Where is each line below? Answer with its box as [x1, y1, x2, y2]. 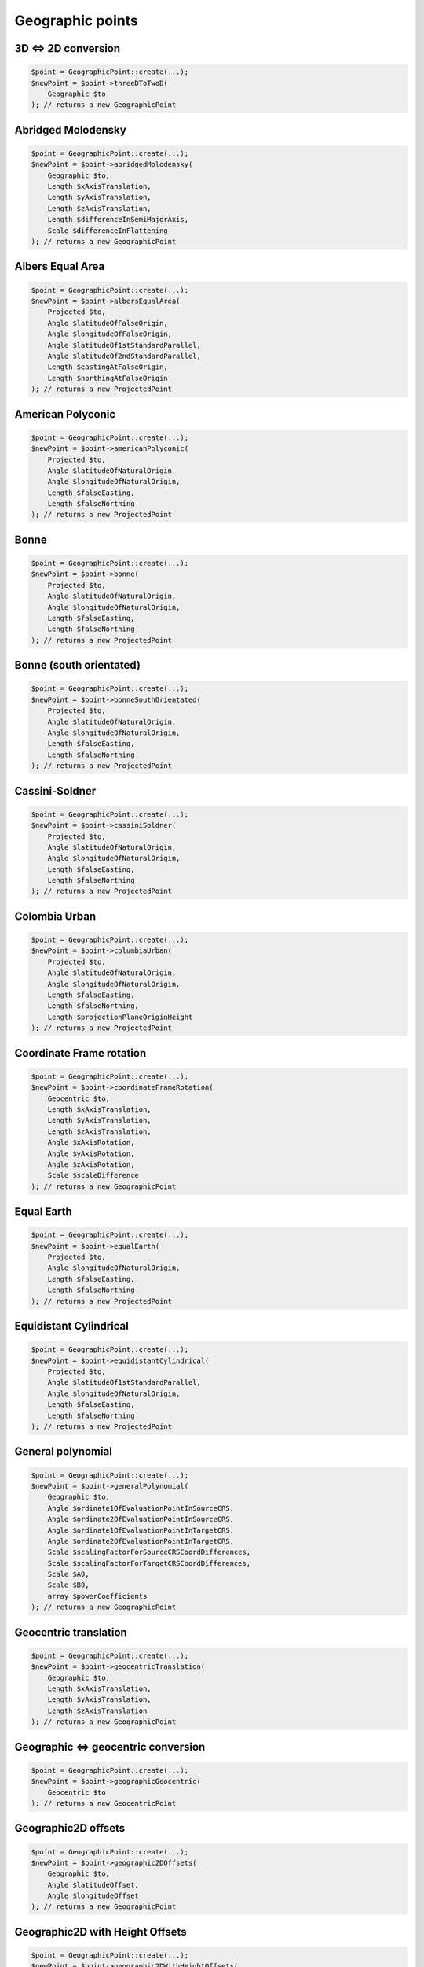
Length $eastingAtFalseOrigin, [47, 363, 168, 371]
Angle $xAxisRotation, [47, 1138, 135, 1147]
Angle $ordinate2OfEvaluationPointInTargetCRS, [47, 1537, 235, 1545]
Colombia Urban [14, 910, 97, 923]
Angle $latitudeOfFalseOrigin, [47, 319, 168, 327]
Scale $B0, [47, 1581, 90, 1589]
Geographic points [14, 12, 139, 29]
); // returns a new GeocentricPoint [31, 1799, 177, 1807]
